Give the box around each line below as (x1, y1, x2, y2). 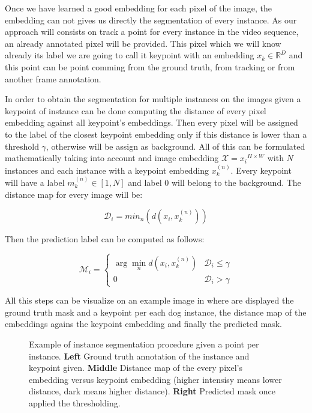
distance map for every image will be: (5, 188, 143, 200)
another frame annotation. (5, 72, 101, 85)
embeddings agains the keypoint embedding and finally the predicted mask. (5, 317, 282, 330)
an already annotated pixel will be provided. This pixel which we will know (5, 37, 281, 49)
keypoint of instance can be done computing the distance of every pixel (5, 104, 266, 117)
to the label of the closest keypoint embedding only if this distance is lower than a (5, 127, 307, 140)
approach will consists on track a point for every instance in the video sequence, (5, 25, 299, 38)
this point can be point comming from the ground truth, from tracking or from (5, 60, 295, 73)
